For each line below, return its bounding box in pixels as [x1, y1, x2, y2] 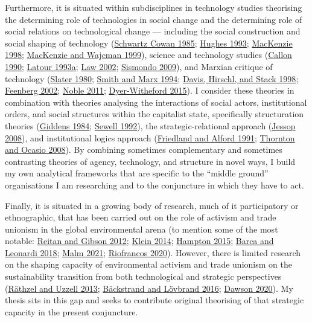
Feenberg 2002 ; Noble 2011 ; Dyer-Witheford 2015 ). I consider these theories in [5, 84, 294, 97]
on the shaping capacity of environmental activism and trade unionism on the [5, 258, 292, 271]
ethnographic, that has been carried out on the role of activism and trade [5, 211, 276, 224]
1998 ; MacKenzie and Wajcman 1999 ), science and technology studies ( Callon [5, 48, 292, 61]
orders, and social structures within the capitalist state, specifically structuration [5, 108, 304, 120]
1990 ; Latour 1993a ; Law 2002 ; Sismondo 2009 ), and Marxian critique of [5, 60, 273, 72]
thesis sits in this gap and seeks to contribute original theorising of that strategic [5, 294, 304, 306]
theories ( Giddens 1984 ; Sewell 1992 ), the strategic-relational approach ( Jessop [5, 119, 296, 132]
